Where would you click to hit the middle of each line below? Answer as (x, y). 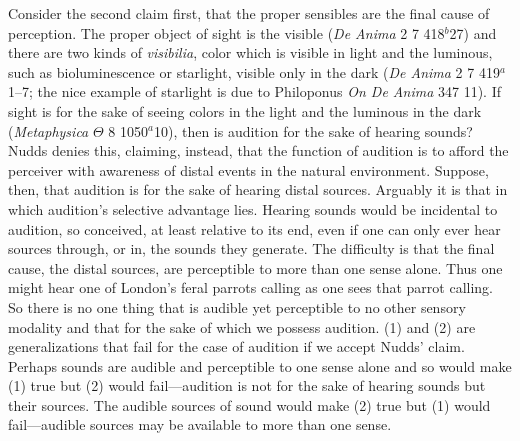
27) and (473, 32)
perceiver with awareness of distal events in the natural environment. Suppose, (248, 169)
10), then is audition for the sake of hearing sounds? (313, 130)
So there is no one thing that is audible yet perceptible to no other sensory (237, 306)
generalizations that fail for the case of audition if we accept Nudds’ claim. (236, 346)
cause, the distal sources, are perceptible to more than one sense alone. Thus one (255, 267)
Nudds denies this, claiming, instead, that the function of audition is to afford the (258, 150)
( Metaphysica (48, 130)
